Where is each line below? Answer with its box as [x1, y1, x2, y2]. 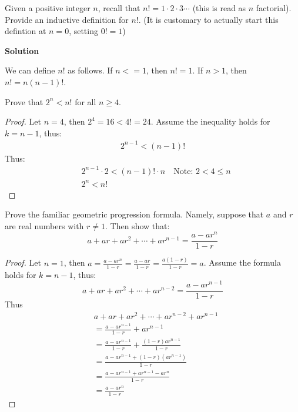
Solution [5, 44, 39, 56]
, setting [69, 25, 98, 37]
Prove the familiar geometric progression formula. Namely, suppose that [5, 208, 264, 220]
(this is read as [192, 2, 246, 14]
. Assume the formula [203, 256, 282, 269]
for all [75, 95, 96, 108]
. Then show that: [105, 219, 170, 232]
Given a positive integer [5, 2, 91, 14]
